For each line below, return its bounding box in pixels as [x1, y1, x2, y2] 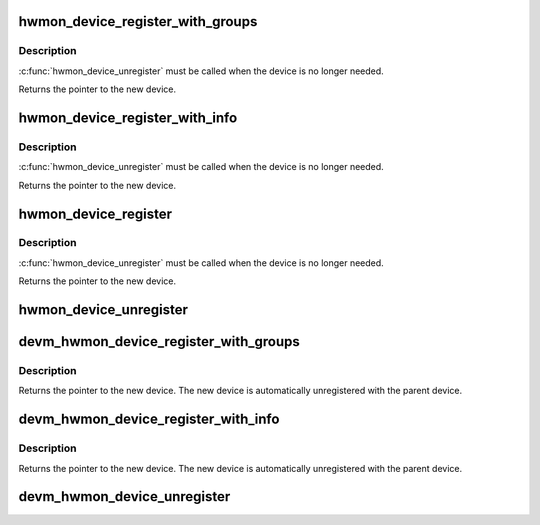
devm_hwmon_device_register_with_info [18, 411, 280, 428]
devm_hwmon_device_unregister [18, 488, 231, 505]
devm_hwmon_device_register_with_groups [18, 333, 300, 350]
